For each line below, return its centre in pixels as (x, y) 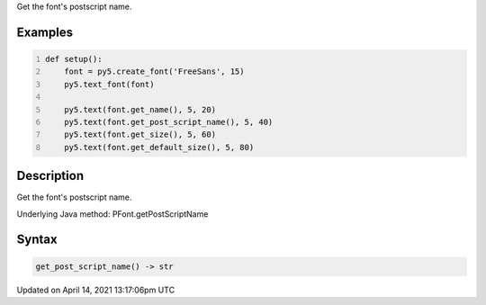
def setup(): (74, 59)
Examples (45, 32)
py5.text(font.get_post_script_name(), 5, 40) (169, 122)
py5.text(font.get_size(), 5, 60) (140, 135)
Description (50, 176)
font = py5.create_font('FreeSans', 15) (154, 72)
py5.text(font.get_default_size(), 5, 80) (159, 147)
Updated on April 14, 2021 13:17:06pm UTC (96, 290)
